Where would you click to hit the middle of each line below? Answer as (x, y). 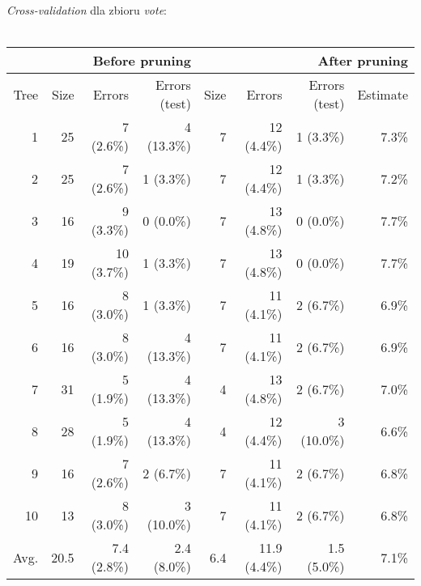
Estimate (383, 94)
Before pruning (142, 61)
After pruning (363, 61)
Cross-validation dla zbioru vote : (87, 10)
